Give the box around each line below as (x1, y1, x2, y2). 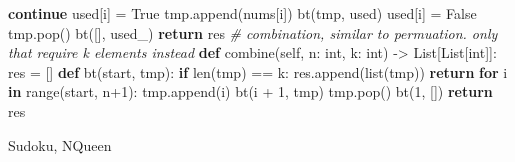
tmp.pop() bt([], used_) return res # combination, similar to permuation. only (8, 22, 498, 43)
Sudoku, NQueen (8, 134, 112, 155)
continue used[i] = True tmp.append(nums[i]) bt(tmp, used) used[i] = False (8, 3, 477, 23)
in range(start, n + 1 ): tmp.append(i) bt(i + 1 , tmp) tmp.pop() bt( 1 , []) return (8, 81, 493, 102)
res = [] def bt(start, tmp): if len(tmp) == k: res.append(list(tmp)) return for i (8, 61, 508, 82)
